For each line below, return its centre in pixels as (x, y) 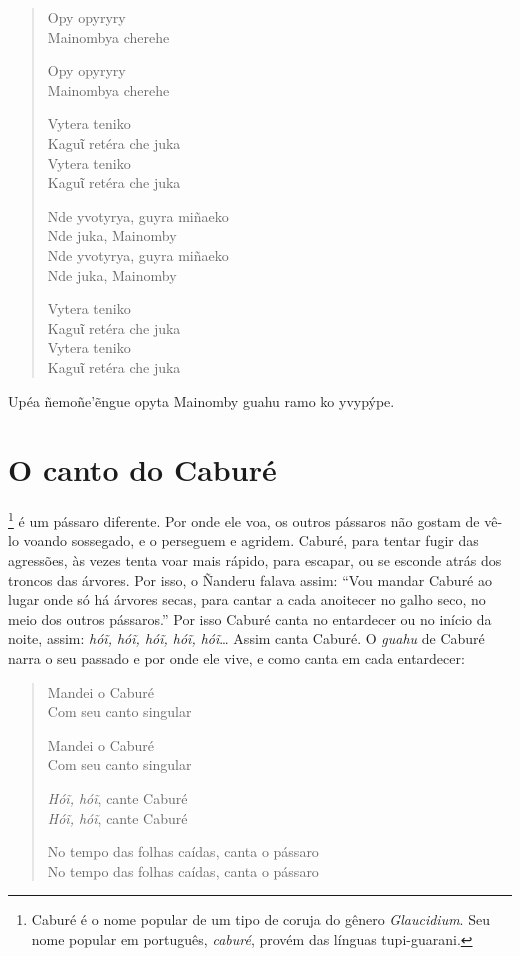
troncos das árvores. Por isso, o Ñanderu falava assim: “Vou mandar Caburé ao (250, 579)
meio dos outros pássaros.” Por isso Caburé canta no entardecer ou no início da (250, 618)
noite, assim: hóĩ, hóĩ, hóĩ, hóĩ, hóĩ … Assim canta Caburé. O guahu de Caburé (246, 638)
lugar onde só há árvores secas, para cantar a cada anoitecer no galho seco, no (247, 599)
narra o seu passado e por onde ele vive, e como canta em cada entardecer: (236, 658)
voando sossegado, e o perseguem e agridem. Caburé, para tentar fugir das (251, 540)
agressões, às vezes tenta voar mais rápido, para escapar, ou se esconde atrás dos (255, 560)
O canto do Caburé (142, 469)
